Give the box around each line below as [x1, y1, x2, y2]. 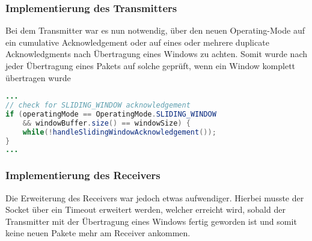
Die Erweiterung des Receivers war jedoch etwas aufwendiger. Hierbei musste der [5, 191, 304, 204]
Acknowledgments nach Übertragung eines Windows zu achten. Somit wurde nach [5, 47, 307, 60]
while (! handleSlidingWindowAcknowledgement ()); [22, 127, 216, 136]
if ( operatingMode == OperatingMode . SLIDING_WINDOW [5, 109, 216, 118]
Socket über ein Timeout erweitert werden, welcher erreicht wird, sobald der [5, 203, 286, 216]
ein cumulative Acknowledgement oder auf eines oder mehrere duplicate [5, 35, 269, 48]
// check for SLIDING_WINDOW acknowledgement [5, 101, 191, 110]
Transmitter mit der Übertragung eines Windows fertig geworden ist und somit [5, 215, 297, 227]
